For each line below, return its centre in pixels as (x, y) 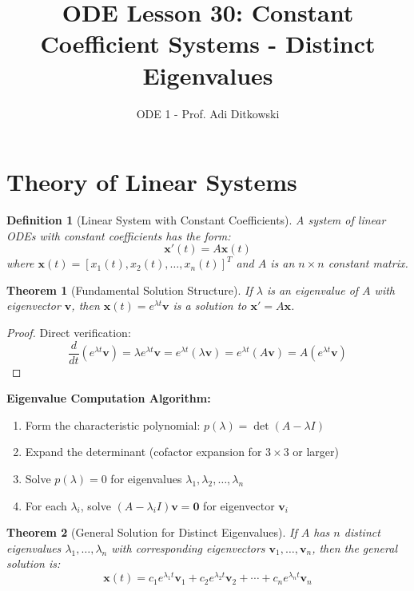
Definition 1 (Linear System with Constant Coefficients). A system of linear (196, 220)
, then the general (354, 547)
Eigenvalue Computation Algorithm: (109, 398)
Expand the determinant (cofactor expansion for (143, 452)
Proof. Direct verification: (69, 332)
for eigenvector (239, 505)
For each (46, 505)
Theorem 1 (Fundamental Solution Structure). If (129, 290)
